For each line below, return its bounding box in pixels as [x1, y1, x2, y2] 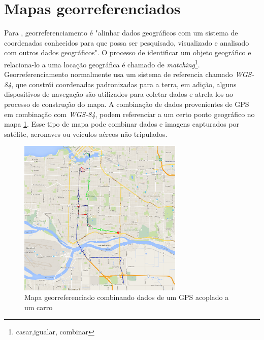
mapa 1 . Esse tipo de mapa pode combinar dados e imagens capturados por [4, 119, 240, 129]
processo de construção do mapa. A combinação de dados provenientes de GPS [4, 98, 249, 109]
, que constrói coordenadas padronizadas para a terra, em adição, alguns [11, 79, 237, 89]
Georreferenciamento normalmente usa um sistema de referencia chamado [4, 69, 233, 80]
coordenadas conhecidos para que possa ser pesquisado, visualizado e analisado [4, 37, 249, 48]
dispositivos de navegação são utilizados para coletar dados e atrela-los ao [4, 89, 233, 99]
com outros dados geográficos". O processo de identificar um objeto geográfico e [4, 47, 251, 58]
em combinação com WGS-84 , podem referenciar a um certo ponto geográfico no [4, 108, 255, 119]
